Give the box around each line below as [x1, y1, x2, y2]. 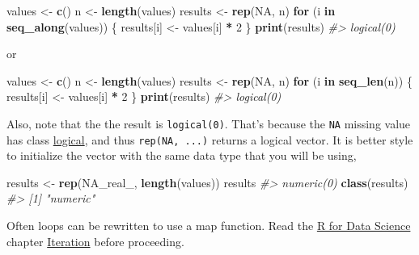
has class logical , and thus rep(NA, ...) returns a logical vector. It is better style [6, 131, 413, 148]
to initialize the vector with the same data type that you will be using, [6, 147, 357, 164]
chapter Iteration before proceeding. [6, 232, 184, 249]
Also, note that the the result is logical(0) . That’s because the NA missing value [6, 115, 411, 132]
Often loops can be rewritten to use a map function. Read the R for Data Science [6, 217, 411, 234]
